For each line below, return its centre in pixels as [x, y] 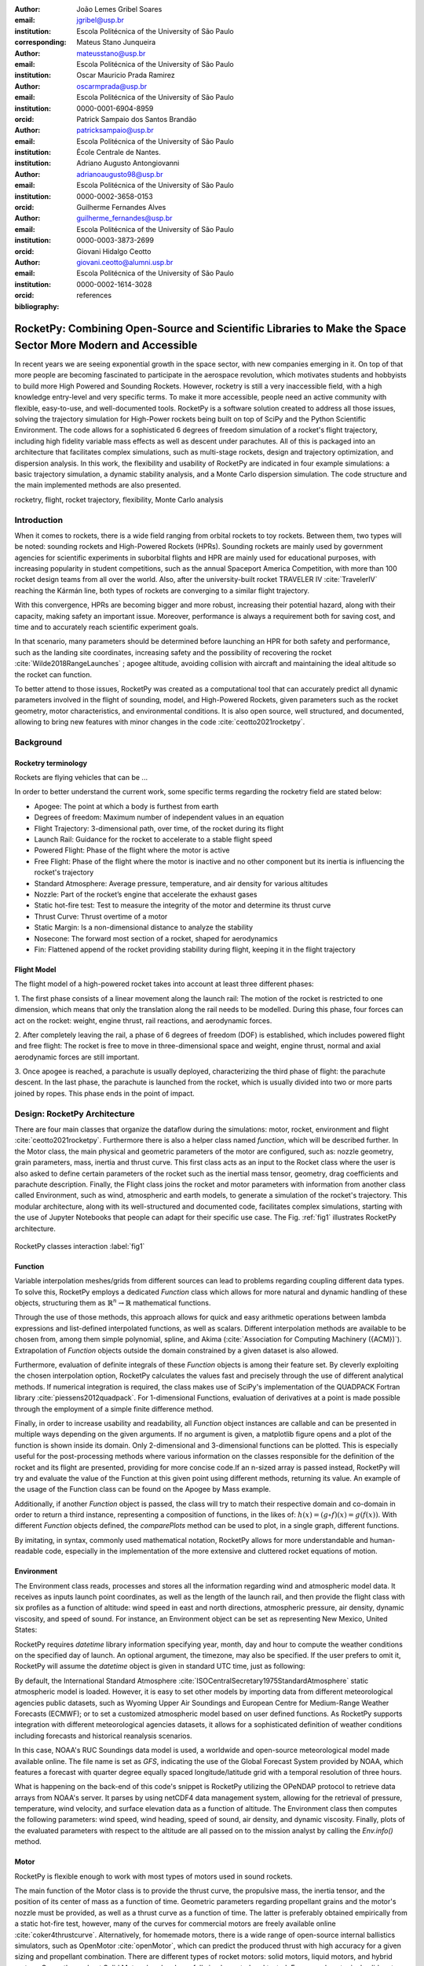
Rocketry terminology [51, 763]
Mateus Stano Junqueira [116, 42]
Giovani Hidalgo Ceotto [114, 251]
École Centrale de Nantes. [119, 153]
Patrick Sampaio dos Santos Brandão [137, 119]
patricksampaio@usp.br [115, 131]
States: [26, 1630]
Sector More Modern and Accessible [106, 345]
